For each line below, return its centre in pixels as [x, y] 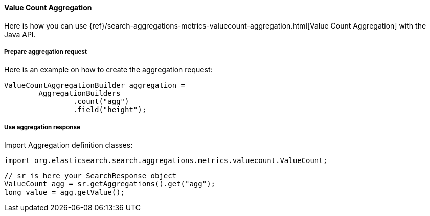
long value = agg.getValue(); [65, 192]
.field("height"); [110, 110]
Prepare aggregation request [46, 52]
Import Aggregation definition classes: [69, 145]
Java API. [20, 34]
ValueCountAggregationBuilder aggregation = [95, 85]
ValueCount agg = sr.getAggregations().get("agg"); [110, 184]
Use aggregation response [42, 127]
